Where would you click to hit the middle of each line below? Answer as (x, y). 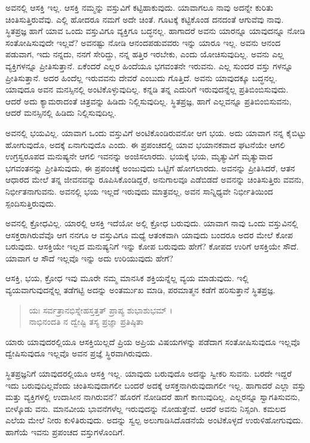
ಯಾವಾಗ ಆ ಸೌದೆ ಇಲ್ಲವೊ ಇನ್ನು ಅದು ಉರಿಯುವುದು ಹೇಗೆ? (89, 258)
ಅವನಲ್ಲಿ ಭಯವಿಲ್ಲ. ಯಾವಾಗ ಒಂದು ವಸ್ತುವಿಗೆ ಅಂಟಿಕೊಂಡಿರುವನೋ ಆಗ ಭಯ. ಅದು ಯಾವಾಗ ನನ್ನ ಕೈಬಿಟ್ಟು (156, 132)
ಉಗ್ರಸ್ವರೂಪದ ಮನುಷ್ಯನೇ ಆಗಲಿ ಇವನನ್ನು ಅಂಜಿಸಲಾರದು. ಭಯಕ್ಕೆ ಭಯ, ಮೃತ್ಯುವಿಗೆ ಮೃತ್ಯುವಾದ (139, 156)
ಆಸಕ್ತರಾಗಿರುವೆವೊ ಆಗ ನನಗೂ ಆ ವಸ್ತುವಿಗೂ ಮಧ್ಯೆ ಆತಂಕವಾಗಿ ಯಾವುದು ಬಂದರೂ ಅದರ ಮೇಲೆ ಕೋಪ (149, 234)
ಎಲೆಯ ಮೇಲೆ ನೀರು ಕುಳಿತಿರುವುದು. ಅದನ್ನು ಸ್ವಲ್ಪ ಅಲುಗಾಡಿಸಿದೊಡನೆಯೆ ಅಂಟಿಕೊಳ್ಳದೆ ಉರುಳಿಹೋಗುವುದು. (154, 420)
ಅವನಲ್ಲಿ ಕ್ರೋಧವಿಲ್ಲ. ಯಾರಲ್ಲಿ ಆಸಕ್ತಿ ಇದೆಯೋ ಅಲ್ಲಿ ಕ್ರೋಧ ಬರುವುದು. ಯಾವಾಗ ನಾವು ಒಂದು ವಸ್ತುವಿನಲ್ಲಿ (152, 223)
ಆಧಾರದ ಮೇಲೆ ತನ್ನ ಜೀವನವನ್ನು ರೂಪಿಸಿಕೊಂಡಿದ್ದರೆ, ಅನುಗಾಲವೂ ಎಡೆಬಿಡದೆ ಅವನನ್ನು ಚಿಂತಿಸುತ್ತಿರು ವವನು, (155, 179)
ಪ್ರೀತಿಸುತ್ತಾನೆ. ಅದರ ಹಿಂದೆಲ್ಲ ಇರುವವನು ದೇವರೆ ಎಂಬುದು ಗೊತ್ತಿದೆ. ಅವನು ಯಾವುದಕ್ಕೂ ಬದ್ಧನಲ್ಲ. (142, 77)
